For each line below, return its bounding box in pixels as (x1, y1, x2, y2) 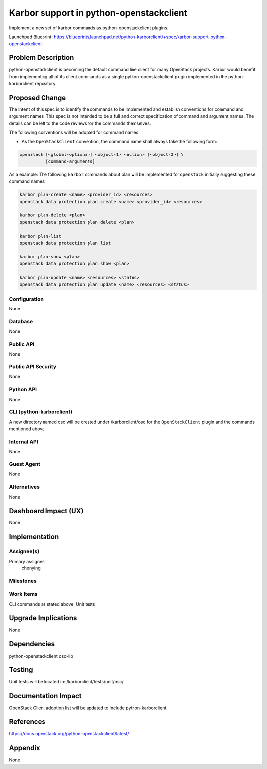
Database (9, 318, 33, 325)
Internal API (9, 438, 38, 445)
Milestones (9, 577, 37, 584)
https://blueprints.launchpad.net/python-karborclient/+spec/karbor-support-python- (53, 34, 227, 40)
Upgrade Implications (9, 614, 77, 622)
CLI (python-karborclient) (9, 409, 73, 415)
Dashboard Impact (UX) (9, 507, 84, 515)
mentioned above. (9, 426, 46, 432)
